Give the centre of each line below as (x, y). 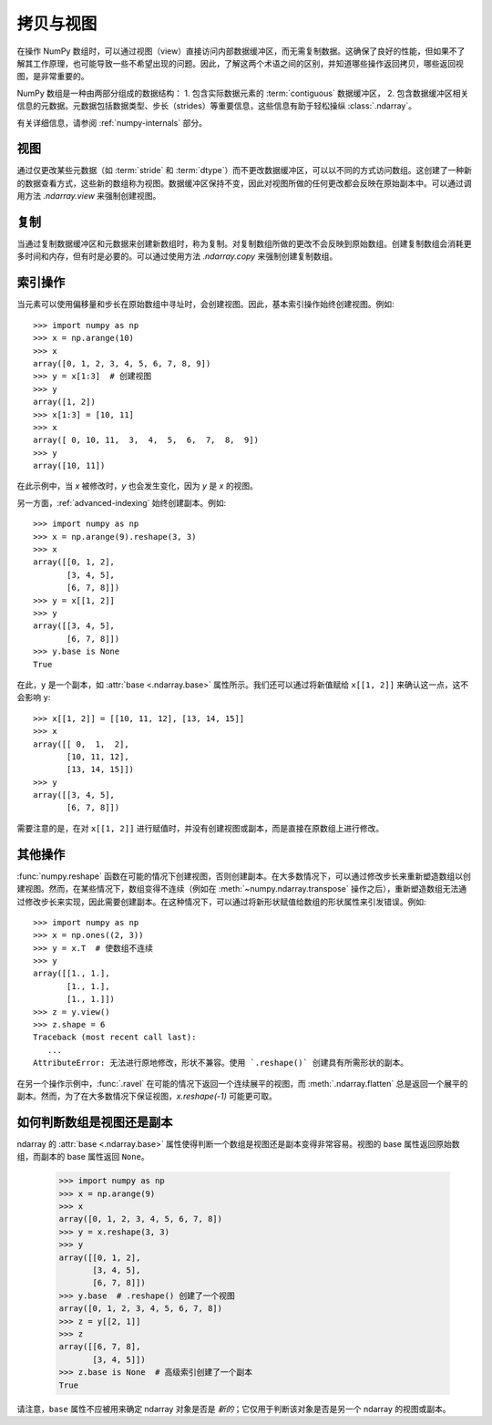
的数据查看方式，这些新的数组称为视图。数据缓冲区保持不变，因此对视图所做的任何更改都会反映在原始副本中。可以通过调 (244, 183)
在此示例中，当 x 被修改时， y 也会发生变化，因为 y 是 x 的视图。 (138, 486)
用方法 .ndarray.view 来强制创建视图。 (89, 196)
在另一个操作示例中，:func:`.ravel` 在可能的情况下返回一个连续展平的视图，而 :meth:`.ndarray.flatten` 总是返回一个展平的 (242, 1083)
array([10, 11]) (69, 466)
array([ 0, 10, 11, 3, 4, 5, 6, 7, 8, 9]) (146, 440)
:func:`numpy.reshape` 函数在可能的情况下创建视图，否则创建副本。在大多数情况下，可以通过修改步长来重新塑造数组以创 (244, 876)
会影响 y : (34, 697)
